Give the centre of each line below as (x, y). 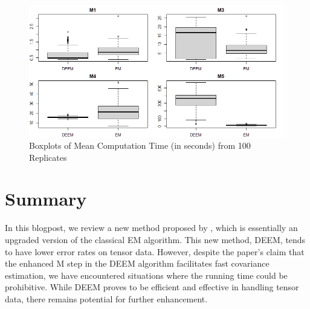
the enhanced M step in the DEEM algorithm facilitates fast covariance (137, 263)
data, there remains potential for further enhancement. (106, 298)
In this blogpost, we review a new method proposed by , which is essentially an (151, 228)
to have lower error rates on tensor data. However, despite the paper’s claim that (155, 251)
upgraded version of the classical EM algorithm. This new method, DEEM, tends (155, 239)
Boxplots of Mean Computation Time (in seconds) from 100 (140, 145)
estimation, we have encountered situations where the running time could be (146, 275)
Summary (46, 199)
